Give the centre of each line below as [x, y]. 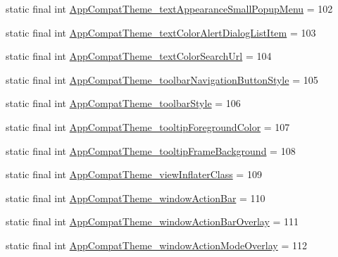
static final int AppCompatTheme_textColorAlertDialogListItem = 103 [161, 32]
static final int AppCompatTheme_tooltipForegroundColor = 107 [148, 126]
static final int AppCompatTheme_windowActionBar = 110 [136, 198]
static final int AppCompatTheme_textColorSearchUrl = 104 [139, 56]
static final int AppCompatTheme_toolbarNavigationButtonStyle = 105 [162, 79]
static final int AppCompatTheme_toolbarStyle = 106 [123, 103]
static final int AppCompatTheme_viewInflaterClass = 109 [134, 174]
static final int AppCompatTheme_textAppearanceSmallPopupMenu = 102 [169, 8]
